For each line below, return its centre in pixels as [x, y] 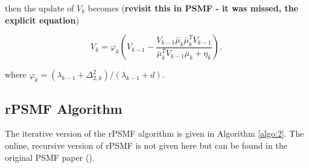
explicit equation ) [42, 20]
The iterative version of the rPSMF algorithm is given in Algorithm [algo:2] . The [154, 133]
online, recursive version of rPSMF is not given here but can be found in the [146, 145]
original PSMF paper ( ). [50, 157]
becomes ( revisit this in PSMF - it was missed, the [193, 8]
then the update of [40, 8]
